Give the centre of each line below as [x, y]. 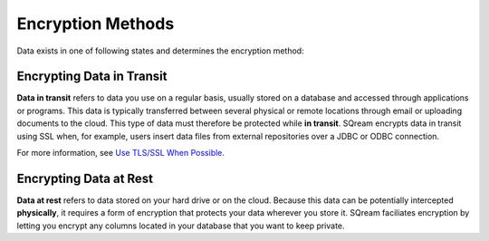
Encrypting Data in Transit [92, 77]
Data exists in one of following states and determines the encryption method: [160, 51]
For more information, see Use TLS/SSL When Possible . [121, 153]
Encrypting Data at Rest [85, 178]
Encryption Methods [96, 24]
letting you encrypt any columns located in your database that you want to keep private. [181, 226]
